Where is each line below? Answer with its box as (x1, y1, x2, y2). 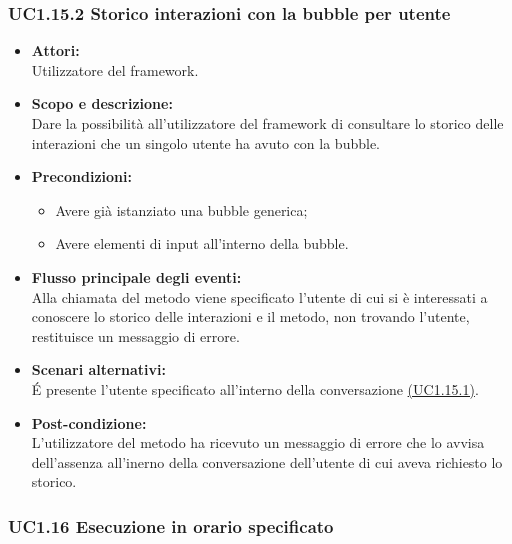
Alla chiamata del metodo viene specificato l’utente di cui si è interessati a (31, 286, 488, 307)
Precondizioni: (31, 166, 132, 187)
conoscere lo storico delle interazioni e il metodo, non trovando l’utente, (31, 306, 470, 327)
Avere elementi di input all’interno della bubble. (55, 233, 349, 254)
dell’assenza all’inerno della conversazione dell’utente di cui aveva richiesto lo (31, 451, 503, 472)
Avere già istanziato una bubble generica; (55, 199, 308, 220)
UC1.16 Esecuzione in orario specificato (8, 513, 334, 538)
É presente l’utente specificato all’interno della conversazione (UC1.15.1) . (31, 378, 479, 399)
